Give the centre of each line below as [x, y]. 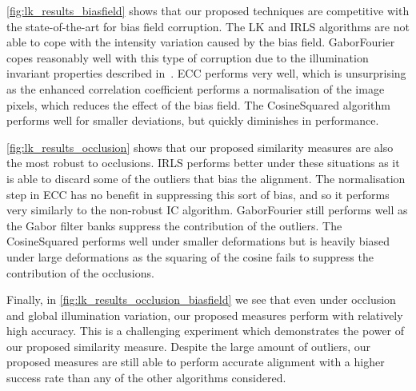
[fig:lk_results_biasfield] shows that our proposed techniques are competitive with [208, 10]
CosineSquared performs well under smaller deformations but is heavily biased [198, 241]
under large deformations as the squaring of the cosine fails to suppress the [190, 256]
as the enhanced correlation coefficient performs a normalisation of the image [196, 88]
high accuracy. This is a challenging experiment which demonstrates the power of [206, 331]
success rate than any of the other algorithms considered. [146, 378]
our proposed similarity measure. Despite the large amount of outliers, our [189, 346]
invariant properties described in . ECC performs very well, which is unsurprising [206, 73]
